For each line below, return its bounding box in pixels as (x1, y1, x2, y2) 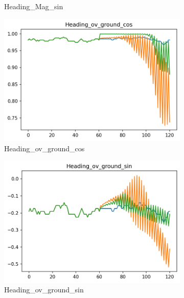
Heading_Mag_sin (4, 1, 63, 11)
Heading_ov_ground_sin (4, 284, 84, 295)
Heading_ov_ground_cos (4, 143, 85, 153)
